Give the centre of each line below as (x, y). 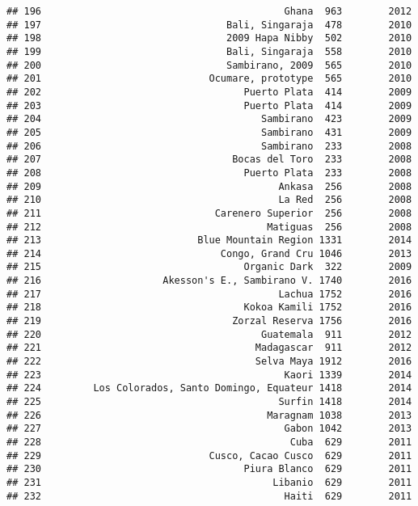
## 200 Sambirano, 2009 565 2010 (209, 65)
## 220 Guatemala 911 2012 (209, 334)
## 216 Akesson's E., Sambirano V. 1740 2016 (209, 281)
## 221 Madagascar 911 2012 (209, 348)
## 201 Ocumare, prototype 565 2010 (209, 79)
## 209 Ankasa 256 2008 (209, 186)
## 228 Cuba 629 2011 (209, 442)
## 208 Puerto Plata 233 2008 (209, 173)
